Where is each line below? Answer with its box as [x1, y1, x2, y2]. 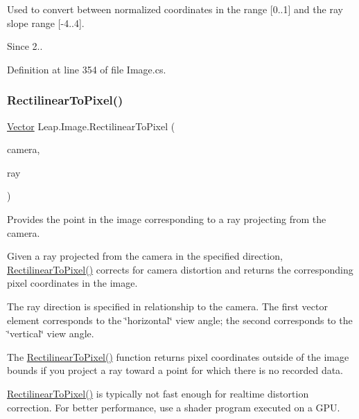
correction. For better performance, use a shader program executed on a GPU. [7, 400, 340, 414]
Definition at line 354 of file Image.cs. [7, 62, 166, 76]
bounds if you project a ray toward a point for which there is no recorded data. [7, 363, 344, 377]
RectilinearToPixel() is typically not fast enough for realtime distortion [7, 386, 309, 400]
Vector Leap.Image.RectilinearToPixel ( [7, 118, 175, 133]
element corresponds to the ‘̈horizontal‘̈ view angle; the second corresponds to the [7, 312, 353, 327]
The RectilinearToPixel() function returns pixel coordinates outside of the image [7, 349, 349, 364]
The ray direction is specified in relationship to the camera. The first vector [7, 298, 328, 313]
